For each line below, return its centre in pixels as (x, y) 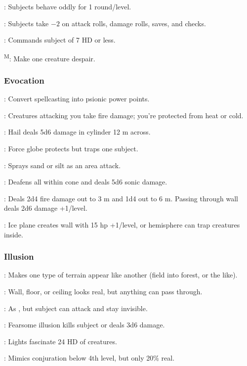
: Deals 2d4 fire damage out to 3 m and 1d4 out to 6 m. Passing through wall (121, 198)
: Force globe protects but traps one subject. (71, 149)
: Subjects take (26, 23)
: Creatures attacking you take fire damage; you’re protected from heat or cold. (124, 115)
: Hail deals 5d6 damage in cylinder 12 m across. (77, 132)
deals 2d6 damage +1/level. (46, 208)
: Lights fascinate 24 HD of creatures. (61, 341)
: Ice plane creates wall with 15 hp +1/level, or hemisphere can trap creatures (122, 225)
